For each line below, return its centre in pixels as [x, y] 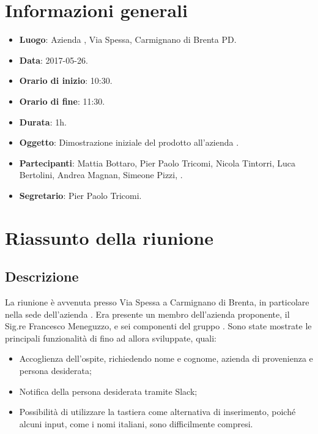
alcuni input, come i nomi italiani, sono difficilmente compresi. [136, 423]
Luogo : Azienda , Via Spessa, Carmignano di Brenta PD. [128, 39]
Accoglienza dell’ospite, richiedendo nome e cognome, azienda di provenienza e [166, 358]
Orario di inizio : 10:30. [66, 80]
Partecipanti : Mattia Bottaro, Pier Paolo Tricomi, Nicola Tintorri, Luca [157, 163]
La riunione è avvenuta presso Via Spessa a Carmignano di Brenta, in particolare [157, 302]
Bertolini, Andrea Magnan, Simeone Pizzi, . [101, 175]
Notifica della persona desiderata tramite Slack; [108, 391]
